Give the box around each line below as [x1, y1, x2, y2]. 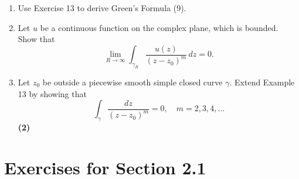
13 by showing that [18, 87, 87, 99]
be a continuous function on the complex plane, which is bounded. [40, 21, 278, 33]
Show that [18, 33, 55, 45]
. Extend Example [229, 76, 295, 88]
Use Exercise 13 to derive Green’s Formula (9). [18, 2, 186, 13]
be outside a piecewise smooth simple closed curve [42, 76, 223, 88]
